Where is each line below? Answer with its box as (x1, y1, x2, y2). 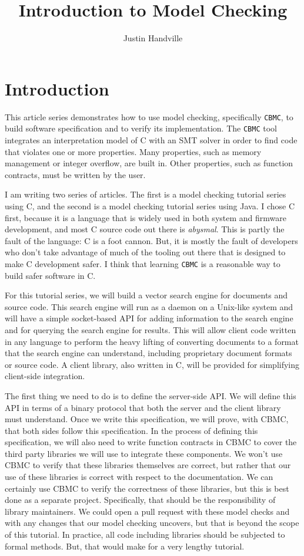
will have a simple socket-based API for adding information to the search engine (5, 312, 293, 324)
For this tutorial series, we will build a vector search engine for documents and (5, 289, 288, 301)
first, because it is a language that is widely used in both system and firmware (5, 211, 286, 223)
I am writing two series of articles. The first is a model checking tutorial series (5, 188, 286, 200)
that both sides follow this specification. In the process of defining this (5, 424, 258, 436)
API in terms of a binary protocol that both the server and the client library (5, 401, 281, 413)
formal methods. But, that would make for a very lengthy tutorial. (5, 539, 245, 552)
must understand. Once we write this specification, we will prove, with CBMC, (5, 413, 289, 425)
